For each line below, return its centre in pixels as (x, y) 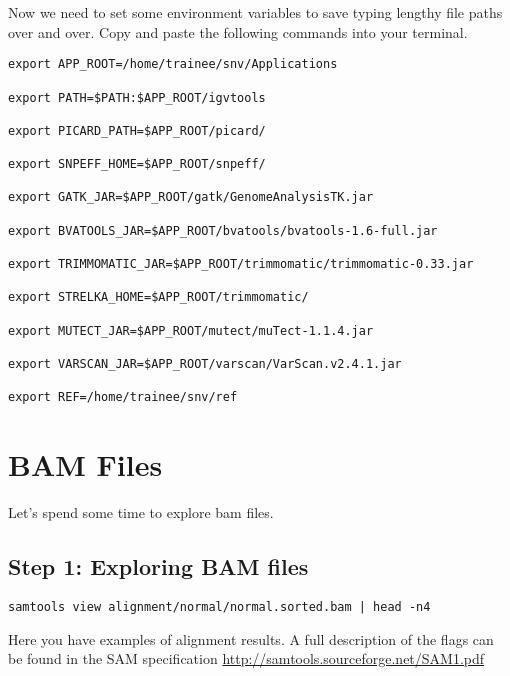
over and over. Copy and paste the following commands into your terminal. (238, 31)
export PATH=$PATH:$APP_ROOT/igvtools (137, 97)
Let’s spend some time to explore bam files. (141, 512)
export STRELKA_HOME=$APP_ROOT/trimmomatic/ (158, 297)
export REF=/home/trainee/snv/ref (123, 397)
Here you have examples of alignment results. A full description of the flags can (251, 638)
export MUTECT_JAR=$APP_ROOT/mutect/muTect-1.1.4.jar (191, 330)
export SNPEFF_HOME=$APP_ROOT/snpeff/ (137, 164)
